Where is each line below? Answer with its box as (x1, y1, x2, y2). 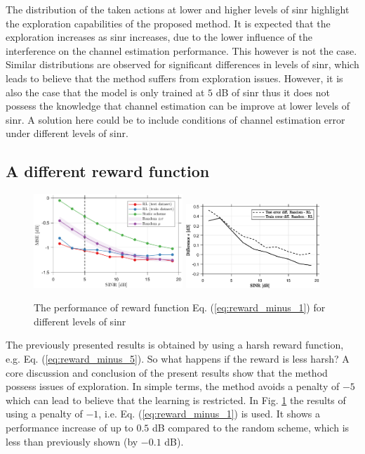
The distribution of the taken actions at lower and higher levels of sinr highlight (6, 2, 350, 16)
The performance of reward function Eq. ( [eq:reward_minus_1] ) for (34, 300, 326, 315)
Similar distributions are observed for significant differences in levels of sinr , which (6, 57, 359, 72)
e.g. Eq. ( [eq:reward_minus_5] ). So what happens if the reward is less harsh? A (6, 351, 350, 366)
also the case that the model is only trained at (6, 84, 205, 99)
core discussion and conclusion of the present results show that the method (6, 365, 328, 380)
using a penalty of (6, 406, 83, 421)
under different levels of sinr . (6, 126, 128, 141)
